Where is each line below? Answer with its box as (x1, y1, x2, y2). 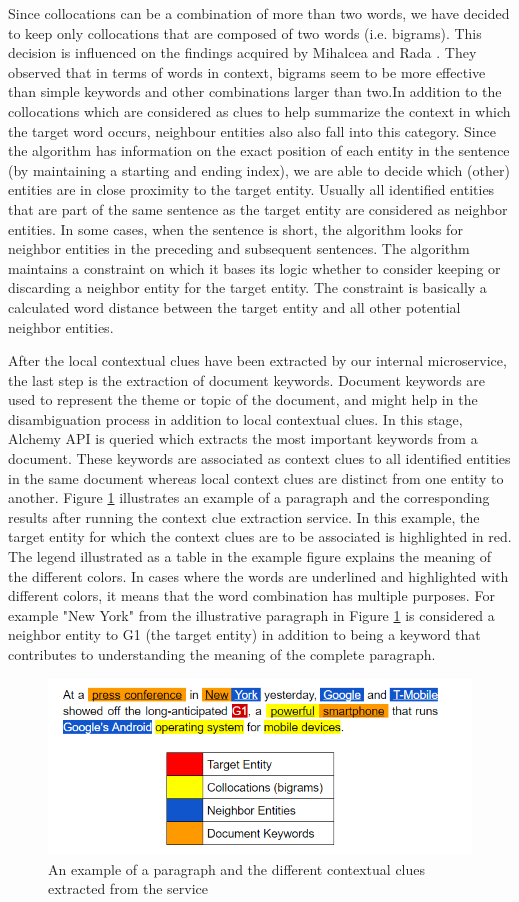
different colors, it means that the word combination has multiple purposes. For (8, 585, 495, 606)
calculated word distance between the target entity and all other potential (8, 296, 461, 317)
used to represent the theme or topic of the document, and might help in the (8, 389, 478, 410)
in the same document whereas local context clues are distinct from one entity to (8, 467, 504, 488)
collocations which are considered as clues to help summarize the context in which (8, 100, 511, 121)
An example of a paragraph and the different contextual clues (48, 858, 426, 879)
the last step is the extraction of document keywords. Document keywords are (8, 369, 486, 390)
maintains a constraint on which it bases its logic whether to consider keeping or (8, 257, 501, 278)
